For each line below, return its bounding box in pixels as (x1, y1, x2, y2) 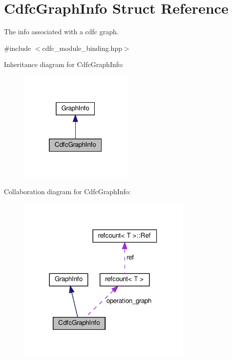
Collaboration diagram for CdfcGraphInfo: (4, 186, 131, 197)
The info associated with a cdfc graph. (4, 26, 119, 37)
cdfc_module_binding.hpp (42, 43, 122, 53)
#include (4, 43, 31, 53)
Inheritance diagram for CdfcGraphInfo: (4, 59, 124, 69)
